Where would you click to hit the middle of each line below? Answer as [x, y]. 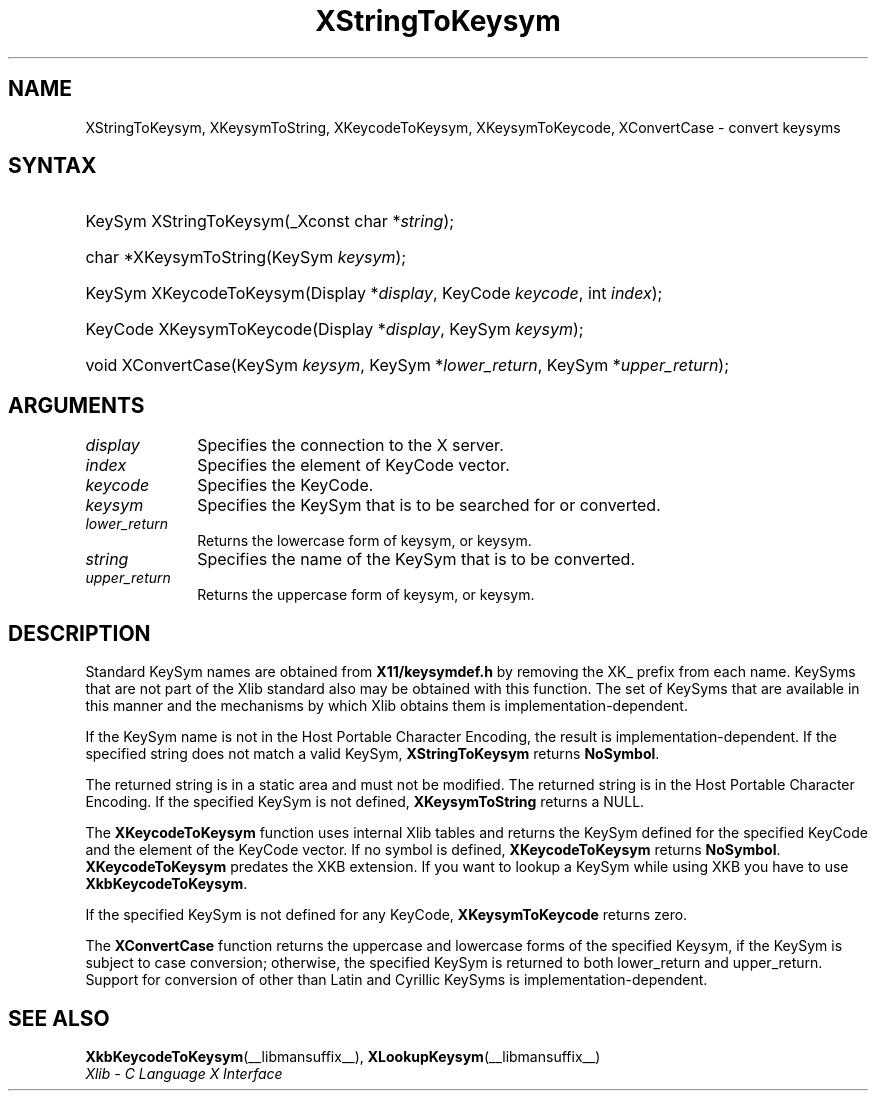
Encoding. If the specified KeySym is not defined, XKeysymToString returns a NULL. [365, 802]
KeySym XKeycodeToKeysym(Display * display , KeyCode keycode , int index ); [374, 293]
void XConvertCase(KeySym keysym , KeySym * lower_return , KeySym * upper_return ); [407, 365]
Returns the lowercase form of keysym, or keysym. [364, 541]
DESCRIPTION [79, 633]
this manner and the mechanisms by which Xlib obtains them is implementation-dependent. [386, 706]
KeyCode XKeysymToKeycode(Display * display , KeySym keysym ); [334, 329]
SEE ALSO [59, 1018]
